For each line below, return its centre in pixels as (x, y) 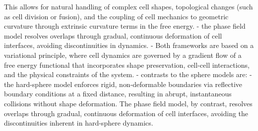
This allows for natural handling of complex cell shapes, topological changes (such (129, 6)
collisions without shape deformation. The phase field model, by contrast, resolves (128, 103)
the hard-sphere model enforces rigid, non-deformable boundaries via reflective (123, 84)
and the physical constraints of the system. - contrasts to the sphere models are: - (128, 74)
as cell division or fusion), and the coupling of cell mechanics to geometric (116, 16)
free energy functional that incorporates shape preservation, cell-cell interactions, (127, 65)
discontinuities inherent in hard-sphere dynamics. (79, 123)
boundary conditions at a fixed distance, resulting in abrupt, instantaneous (118, 94)
